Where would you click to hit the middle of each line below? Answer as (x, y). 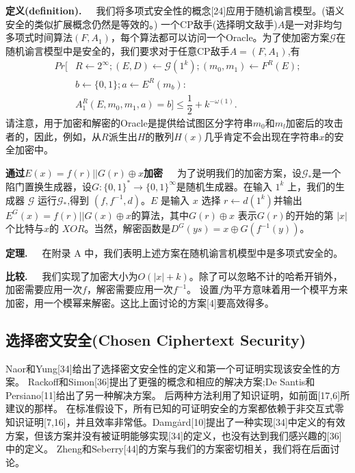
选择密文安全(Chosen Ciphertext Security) (156, 339)
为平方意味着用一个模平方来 (286, 289)
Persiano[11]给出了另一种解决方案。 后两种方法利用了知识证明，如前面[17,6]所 (178, 395)
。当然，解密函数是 (128, 228)
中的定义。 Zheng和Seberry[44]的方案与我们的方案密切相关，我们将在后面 (168, 449)
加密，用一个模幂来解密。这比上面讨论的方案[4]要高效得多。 (140, 302)
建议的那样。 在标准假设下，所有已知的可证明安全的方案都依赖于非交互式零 (175, 408)
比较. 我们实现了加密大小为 (72, 276)
